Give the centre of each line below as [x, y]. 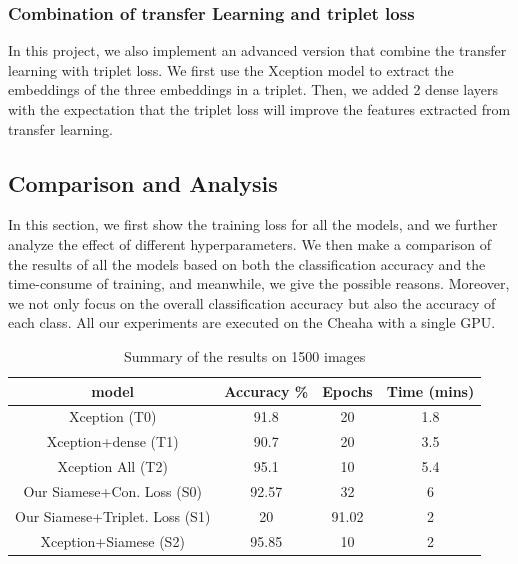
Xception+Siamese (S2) [112, 540]
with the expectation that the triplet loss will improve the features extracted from [259, 109]
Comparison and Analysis [143, 182]
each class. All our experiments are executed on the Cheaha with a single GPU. [252, 322]
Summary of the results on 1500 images [244, 355]
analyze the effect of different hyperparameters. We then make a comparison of [249, 243]
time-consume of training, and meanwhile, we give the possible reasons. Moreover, [259, 283]
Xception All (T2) [112, 466]
